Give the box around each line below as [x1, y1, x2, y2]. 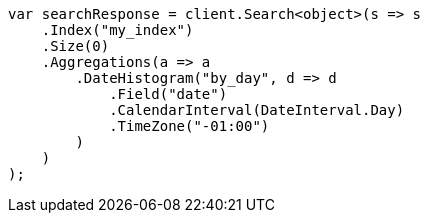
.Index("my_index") [41, 22, 194, 38]
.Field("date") [109, 86, 228, 102]
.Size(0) [41, 38, 110, 54]
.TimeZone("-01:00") [109, 118, 270, 134]
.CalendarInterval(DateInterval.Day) [109, 102, 405, 118]
